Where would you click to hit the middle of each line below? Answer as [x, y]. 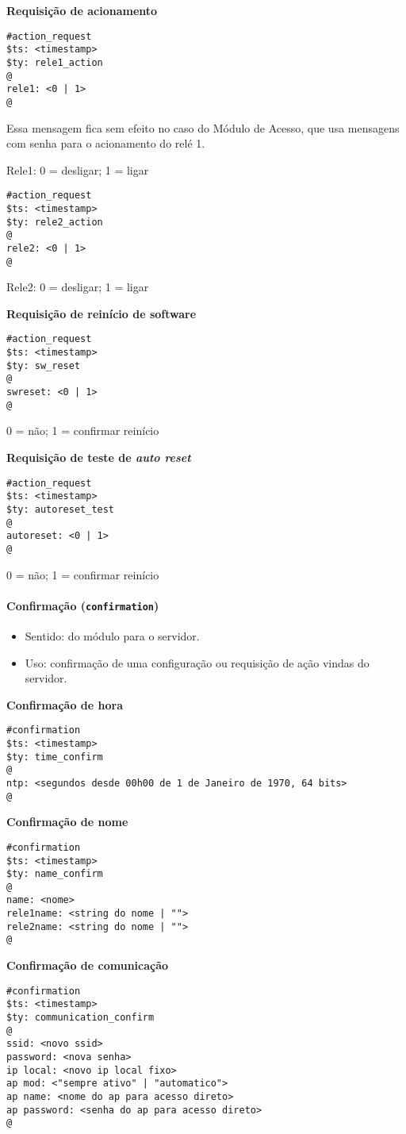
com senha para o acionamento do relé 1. [106, 143]
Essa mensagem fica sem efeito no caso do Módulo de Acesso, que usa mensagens [203, 127]
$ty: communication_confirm [80, 1018]
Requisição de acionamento [82, 10]
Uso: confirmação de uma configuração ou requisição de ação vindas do [197, 662]
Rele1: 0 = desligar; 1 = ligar [78, 169]
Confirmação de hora [65, 704]
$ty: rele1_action [55, 62]
